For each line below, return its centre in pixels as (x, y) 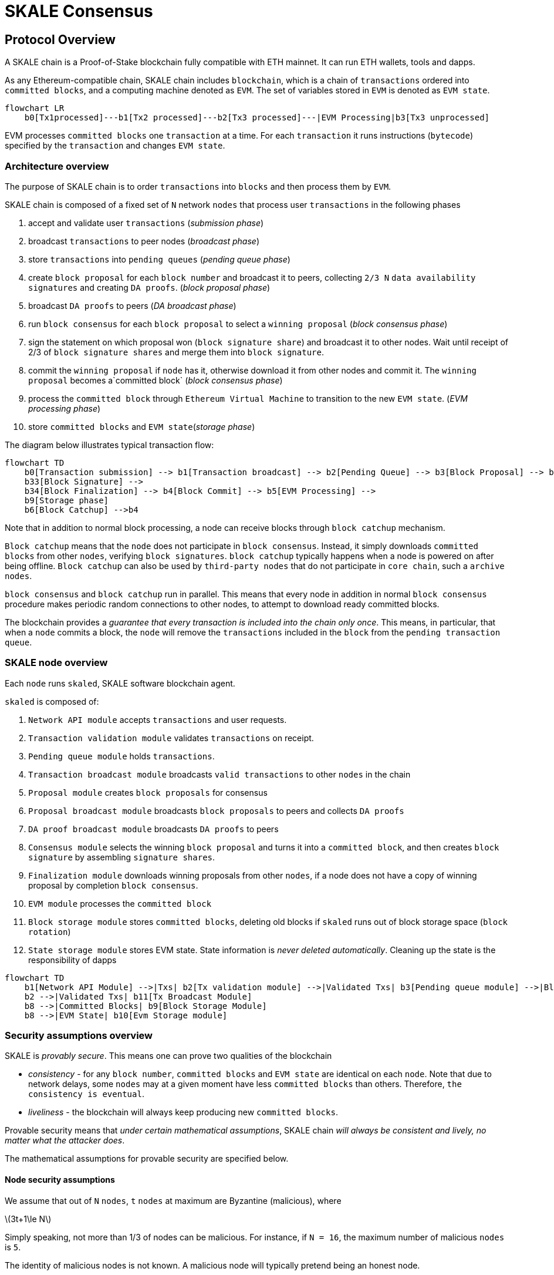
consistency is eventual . (86, 1094)
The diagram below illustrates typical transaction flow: (109, 445)
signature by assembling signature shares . (122, 857)
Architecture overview (57, 166)
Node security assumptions (60, 1180)
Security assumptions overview (79, 1036)
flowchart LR (35, 108)
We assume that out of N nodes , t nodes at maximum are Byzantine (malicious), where (173, 1200)
